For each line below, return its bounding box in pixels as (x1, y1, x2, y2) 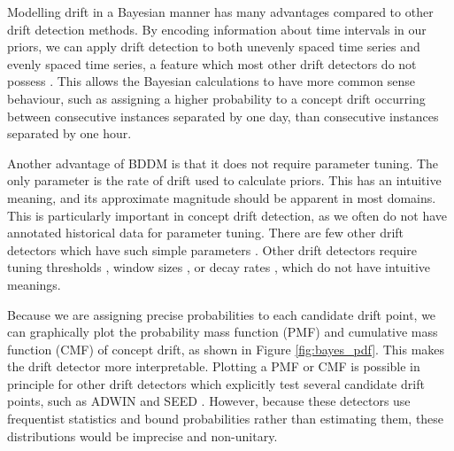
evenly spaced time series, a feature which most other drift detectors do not (7, 54, 417, 73)
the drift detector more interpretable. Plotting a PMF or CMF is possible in (7, 357, 420, 376)
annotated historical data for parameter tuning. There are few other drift (7, 223, 404, 242)
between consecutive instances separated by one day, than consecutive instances (7, 106, 439, 125)
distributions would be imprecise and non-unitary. (7, 426, 278, 445)
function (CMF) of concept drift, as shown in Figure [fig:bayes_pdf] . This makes (7, 339, 445, 358)
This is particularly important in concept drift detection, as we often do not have (7, 206, 448, 224)
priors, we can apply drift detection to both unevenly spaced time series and (7, 37, 420, 56)
